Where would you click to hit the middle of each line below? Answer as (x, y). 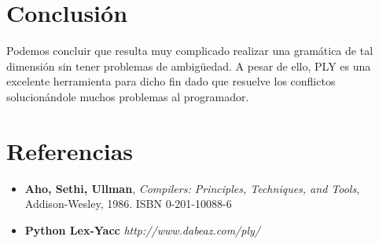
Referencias (70, 150)
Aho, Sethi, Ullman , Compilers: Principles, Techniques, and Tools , (192, 188)
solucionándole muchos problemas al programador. (128, 96)
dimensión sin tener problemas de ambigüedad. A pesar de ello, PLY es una (189, 66)
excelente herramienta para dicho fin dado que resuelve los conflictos (171, 81)
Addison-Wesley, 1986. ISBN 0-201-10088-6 (128, 204)
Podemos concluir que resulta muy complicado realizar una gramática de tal (190, 51)
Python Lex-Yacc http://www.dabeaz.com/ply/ (142, 229)
